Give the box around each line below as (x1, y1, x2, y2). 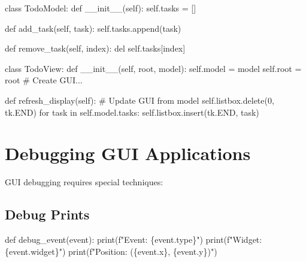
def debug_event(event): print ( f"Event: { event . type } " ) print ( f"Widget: (5, 233, 262, 246)
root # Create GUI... (5, 74, 83, 86)
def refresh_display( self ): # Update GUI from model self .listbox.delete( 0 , (5, 94, 274, 106)
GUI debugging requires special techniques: (5, 176, 163, 188)
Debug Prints (5, 205, 90, 224)
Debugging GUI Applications (5, 141, 251, 165)
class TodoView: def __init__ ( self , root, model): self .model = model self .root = (5, 62, 302, 74)
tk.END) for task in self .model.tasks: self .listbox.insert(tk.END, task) (5, 106, 259, 118)
